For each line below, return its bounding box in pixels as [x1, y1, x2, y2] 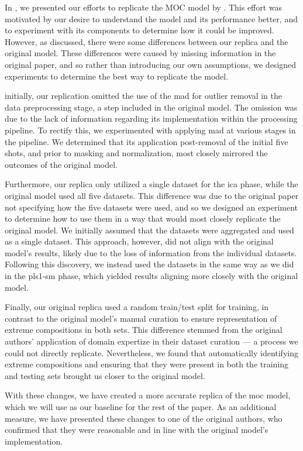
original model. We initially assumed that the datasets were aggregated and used [5, 223, 294, 236]
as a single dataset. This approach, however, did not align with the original [5, 235, 274, 247]
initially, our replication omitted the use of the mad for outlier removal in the [5, 89, 282, 102]
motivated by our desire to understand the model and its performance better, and [5, 12, 298, 25]
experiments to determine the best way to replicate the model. [5, 70, 229, 82]
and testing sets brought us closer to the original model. [5, 369, 205, 381]
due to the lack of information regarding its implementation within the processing [5, 112, 298, 125]
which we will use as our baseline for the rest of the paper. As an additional [5, 401, 277, 412]
